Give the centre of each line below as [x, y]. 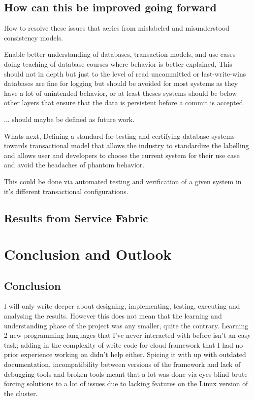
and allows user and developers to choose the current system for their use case [122, 155]
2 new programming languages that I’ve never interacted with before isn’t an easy [127, 335]
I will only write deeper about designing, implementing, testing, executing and [122, 306]
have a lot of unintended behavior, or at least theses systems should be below [121, 93]
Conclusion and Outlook [88, 254]
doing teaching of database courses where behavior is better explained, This [118, 63]
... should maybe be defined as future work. [69, 119]
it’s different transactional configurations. [66, 191]
